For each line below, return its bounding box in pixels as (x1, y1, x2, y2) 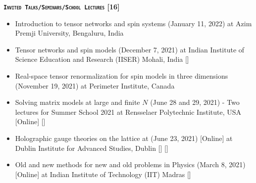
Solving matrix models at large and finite (15, 97, 140, 107)
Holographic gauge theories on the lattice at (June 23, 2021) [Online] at (15, 133, 233, 143)
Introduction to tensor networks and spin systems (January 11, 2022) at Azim (15, 18, 252, 28)
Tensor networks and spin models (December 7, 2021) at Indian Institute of (15, 44, 245, 54)
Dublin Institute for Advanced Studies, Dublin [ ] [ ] (15, 142, 168, 153)
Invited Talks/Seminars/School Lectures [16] (3, 1, 120, 11)
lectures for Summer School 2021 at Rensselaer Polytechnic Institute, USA (15, 106, 242, 117)
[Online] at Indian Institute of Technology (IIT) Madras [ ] (15, 169, 191, 179)
